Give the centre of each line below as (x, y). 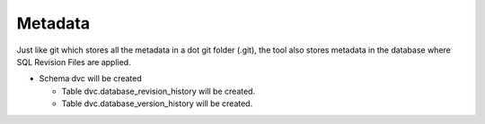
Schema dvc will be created (91, 79)
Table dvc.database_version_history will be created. (157, 103)
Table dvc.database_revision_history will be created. (159, 91)
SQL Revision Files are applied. (74, 62)
